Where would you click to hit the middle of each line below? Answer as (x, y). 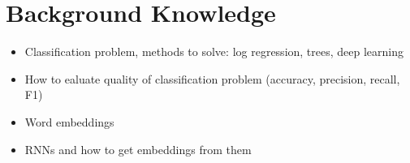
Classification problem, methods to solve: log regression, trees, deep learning (214, 51)
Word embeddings (69, 121)
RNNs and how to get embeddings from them (138, 149)
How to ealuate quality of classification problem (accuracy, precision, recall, (212, 78)
